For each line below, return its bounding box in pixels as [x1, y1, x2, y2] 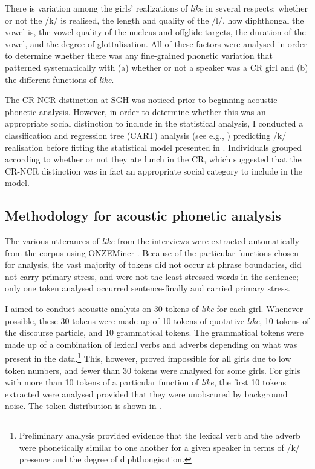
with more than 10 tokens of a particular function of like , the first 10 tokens [5, 376, 286, 388]
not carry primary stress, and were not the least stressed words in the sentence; [5, 270, 299, 282]
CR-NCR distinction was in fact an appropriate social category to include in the [5, 164, 302, 177]
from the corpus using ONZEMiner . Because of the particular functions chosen [5, 246, 299, 259]
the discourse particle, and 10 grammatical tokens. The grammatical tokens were [5, 326, 304, 339]
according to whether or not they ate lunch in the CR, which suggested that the [5, 153, 302, 165]
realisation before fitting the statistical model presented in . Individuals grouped [5, 141, 302, 153]
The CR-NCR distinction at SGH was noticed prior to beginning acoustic [5, 93, 278, 106]
